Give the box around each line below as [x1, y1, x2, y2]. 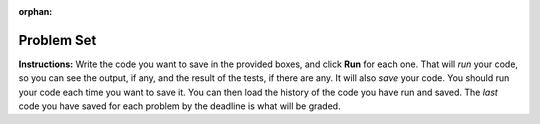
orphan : [18, 6, 53, 17]
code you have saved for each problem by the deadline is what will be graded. [18, 100, 341, 112]
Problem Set [18, 31, 97, 49]
